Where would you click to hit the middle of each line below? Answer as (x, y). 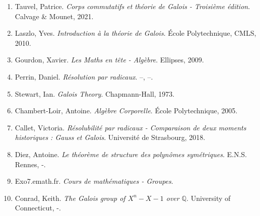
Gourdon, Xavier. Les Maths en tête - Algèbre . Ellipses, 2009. (109, 60)
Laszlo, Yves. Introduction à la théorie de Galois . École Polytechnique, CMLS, (136, 33)
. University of (209, 198)
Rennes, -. (30, 164)
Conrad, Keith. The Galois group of (70, 198)
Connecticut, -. (38, 208)
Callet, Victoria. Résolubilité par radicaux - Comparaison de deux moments (131, 127)
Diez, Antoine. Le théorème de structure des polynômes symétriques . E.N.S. (131, 154)
